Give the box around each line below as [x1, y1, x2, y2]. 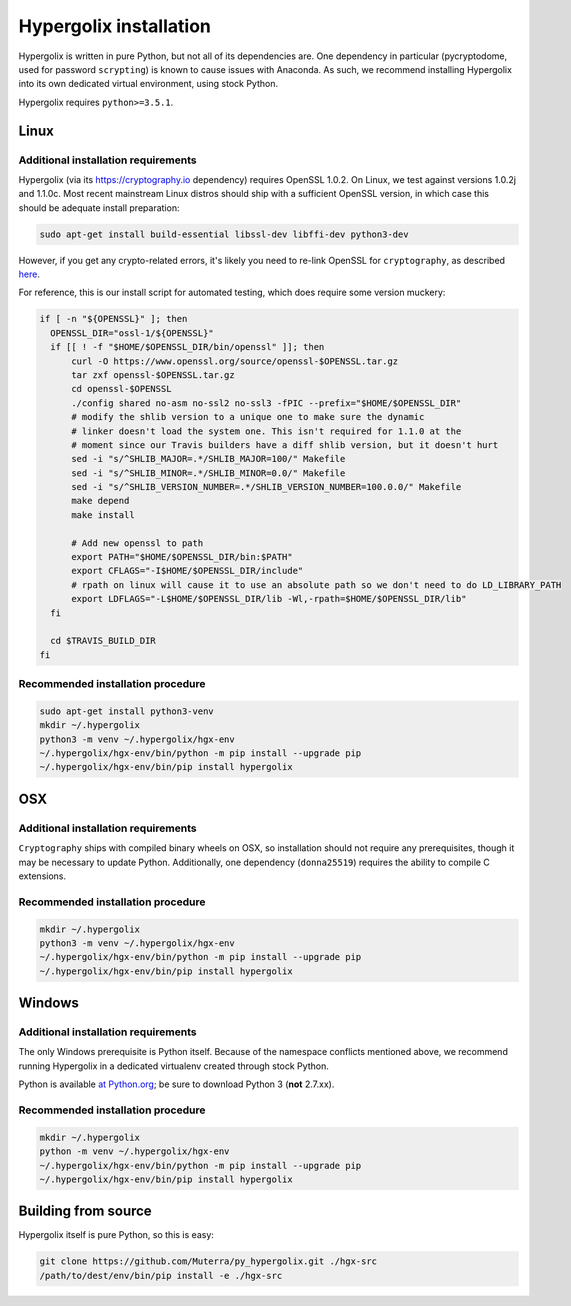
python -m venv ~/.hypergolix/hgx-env [39, 1146, 230, 1157]
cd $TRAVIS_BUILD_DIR [50, 635, 157, 647]
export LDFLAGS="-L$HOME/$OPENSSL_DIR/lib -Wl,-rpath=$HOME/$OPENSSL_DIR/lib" [71, 593, 467, 605]
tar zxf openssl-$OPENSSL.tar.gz [71, 369, 235, 380]
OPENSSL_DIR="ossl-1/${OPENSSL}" [50, 327, 214, 339]
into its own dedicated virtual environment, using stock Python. [18, 78, 279, 90]
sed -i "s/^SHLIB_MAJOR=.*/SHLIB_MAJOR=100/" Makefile [71, 453, 346, 465]
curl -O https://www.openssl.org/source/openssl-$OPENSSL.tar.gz [71, 355, 399, 367]
